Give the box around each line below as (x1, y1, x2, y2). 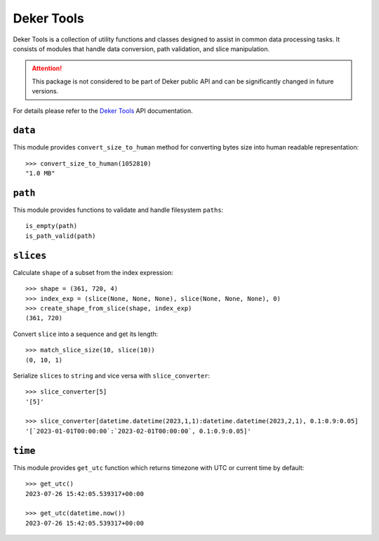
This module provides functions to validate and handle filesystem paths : (13, 206, 224, 214)
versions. (32, 87, 59, 95)
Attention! (32, 64, 62, 73)
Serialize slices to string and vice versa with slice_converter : (13, 371, 211, 380)
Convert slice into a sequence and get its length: (13, 330, 159, 338)
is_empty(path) (25, 222, 78, 230)
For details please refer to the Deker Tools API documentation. (13, 106, 193, 115)
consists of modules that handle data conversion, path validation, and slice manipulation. (13, 44, 270, 53)
